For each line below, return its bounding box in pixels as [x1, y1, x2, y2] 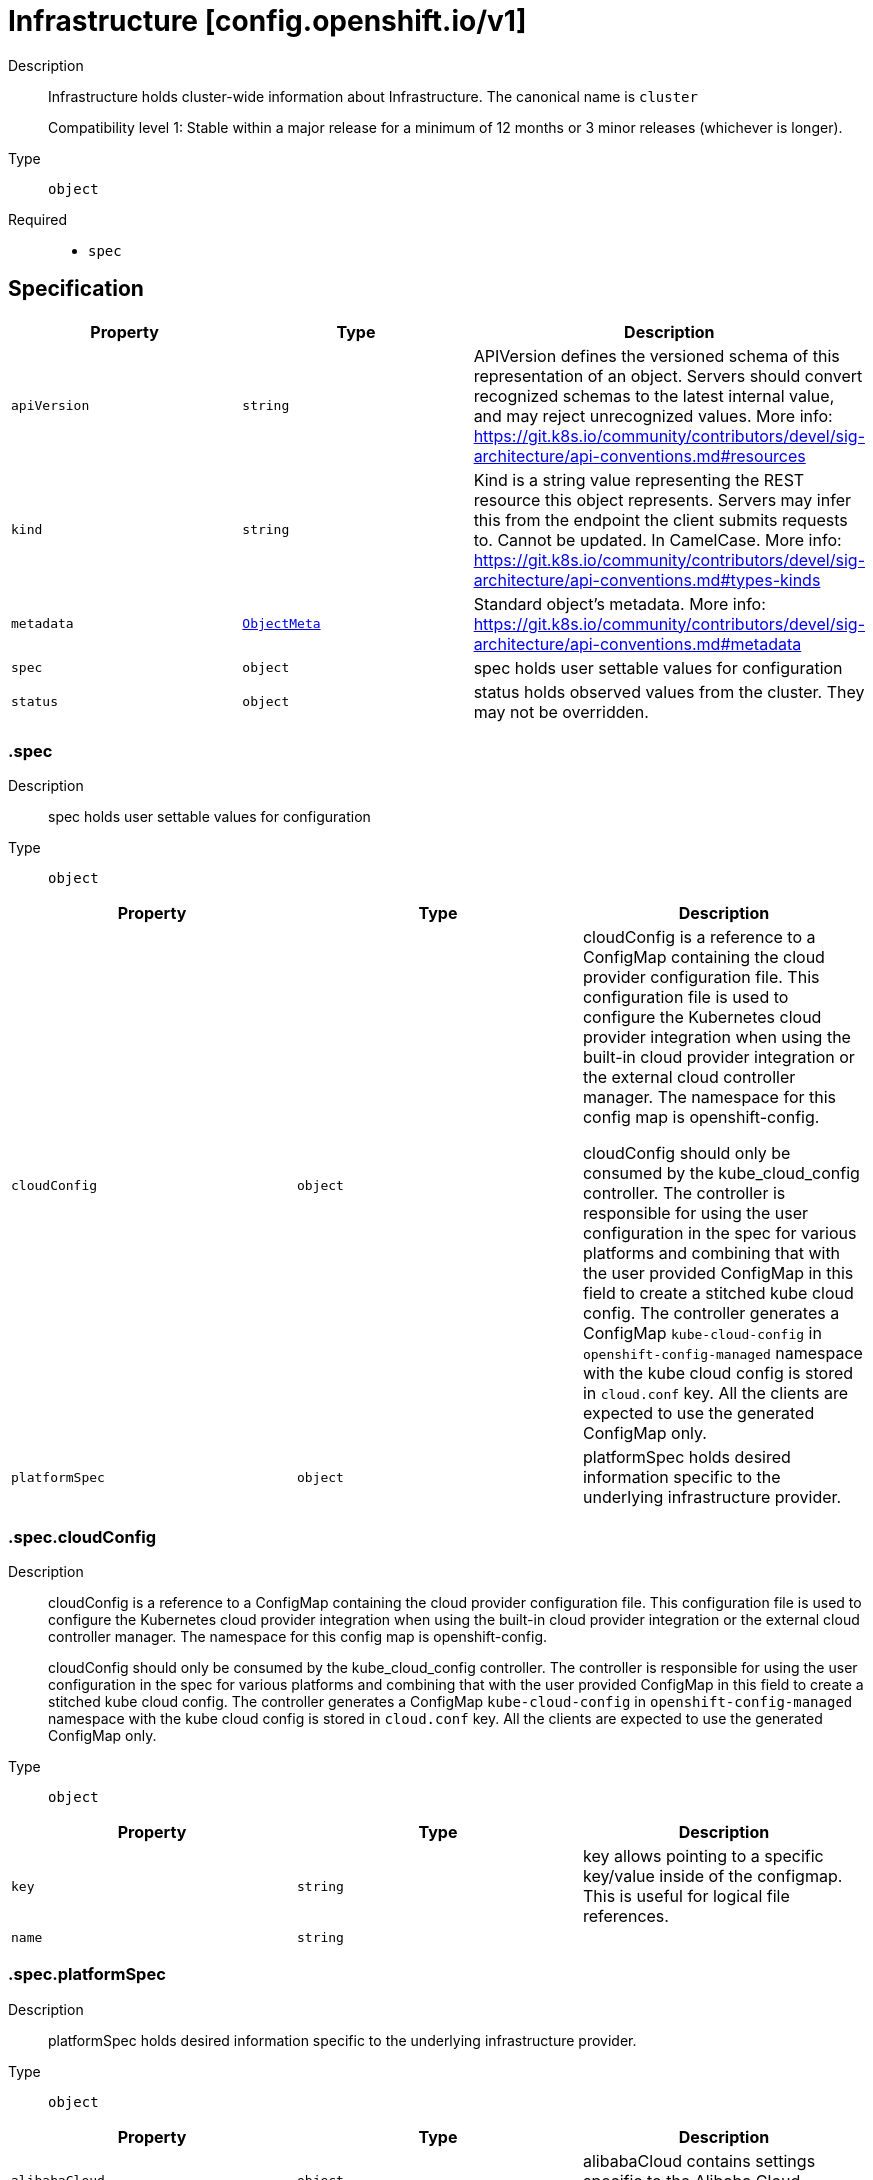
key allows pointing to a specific [582, 1846, 824, 1867]
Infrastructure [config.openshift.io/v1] [8, 4, 527, 38]
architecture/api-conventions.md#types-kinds [473, 569, 821, 590]
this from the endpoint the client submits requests [473, 509, 848, 530]
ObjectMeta [242, 616, 321, 632]
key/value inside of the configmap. [582, 1866, 843, 1887]
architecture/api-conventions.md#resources [473, 445, 806, 466]
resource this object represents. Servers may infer [473, 489, 851, 510]
